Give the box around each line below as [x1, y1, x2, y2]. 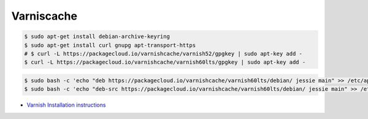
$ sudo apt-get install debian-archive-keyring [24, 33, 170, 40]
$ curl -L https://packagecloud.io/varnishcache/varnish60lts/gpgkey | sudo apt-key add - [24, 59, 306, 66]
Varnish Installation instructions [26, 101, 106, 109]
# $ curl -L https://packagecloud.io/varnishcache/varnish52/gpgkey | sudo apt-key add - [24, 50, 303, 57]
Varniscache [11, 9, 78, 23]
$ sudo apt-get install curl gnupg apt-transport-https [24, 42, 196, 48]
